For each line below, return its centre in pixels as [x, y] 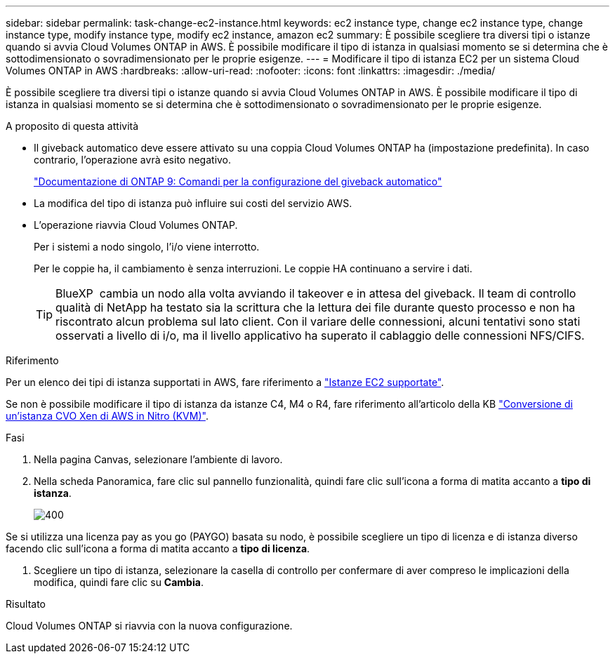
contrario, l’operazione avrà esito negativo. [133, 160]
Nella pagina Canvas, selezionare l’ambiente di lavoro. [158, 459]
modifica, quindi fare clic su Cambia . [119, 582]
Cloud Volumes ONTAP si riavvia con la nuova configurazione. [149, 626]
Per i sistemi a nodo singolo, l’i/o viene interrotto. [147, 247]
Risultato [26, 604]
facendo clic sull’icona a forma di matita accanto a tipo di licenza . [158, 548]
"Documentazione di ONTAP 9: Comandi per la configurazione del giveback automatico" [238, 181]
